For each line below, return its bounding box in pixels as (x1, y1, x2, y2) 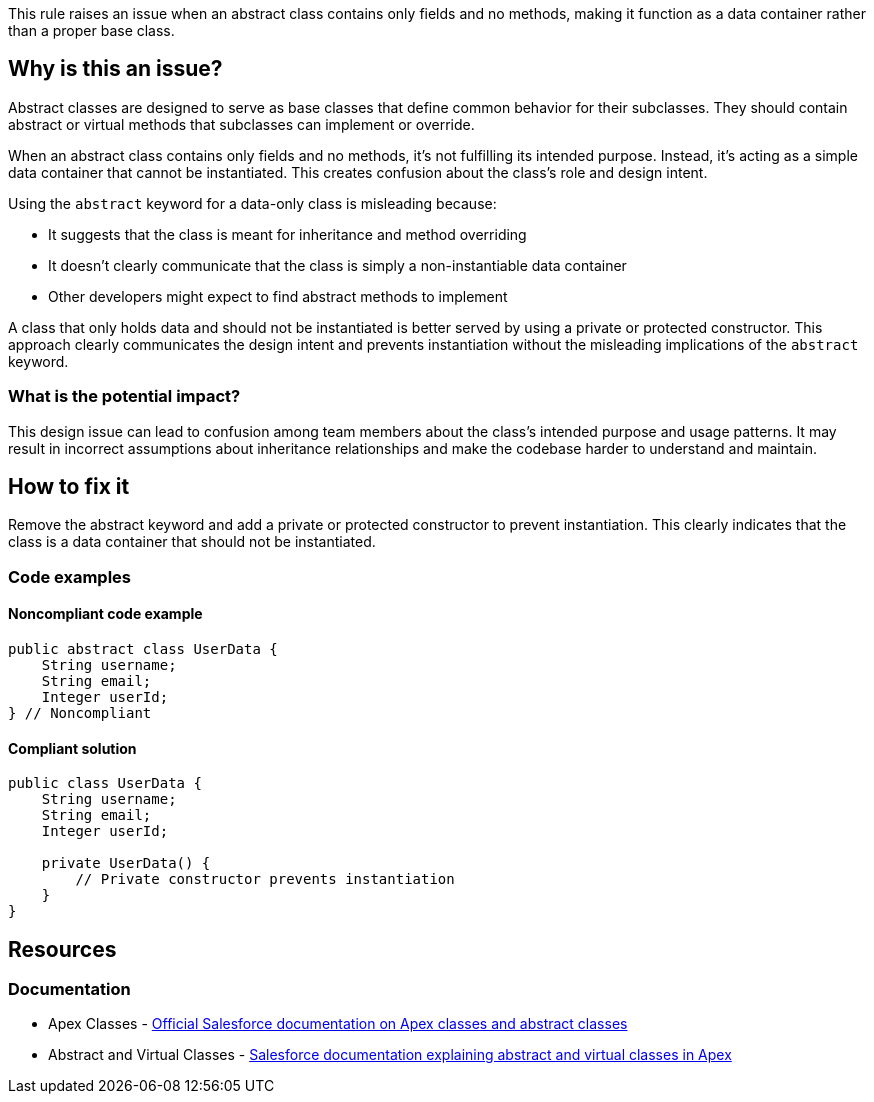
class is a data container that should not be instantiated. (8, 533, 376, 551)
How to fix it (8, 474, 130, 500)
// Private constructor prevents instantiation (75, 871, 455, 888)
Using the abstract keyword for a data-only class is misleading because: (8, 194, 497, 212)
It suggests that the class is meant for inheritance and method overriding (48, 225, 527, 243)
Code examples (8, 566, 132, 587)
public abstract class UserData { (8, 641, 278, 658)
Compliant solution (8, 739, 137, 757)
